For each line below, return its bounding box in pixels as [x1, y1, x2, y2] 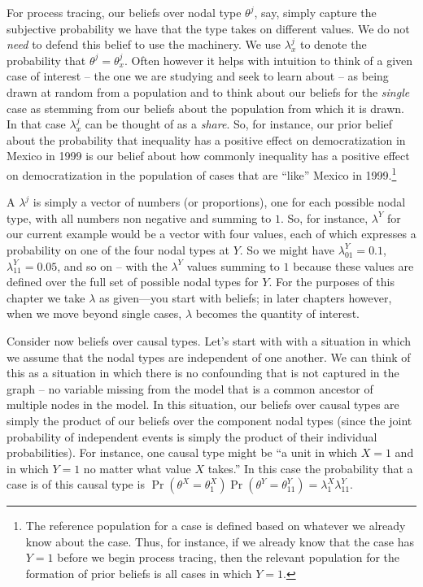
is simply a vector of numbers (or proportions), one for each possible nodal [33, 193, 406, 211]
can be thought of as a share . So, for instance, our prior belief [85, 115, 393, 133]
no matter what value [83, 459, 191, 476]
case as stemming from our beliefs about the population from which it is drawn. [7, 99, 404, 116]
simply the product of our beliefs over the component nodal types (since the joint [7, 411, 412, 428]
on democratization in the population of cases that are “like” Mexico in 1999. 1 [7, 163, 397, 183]
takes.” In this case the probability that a [207, 459, 413, 476]
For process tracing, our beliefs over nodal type [7, 4, 242, 20]
